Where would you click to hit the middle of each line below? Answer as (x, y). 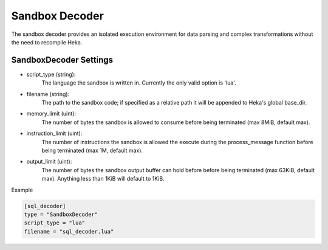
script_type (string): (51, 74)
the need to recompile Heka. (47, 42)
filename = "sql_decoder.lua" (69, 231)
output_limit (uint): (49, 162)
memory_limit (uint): (51, 114)
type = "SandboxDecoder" (61, 214)
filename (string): (48, 94)
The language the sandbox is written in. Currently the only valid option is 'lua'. (139, 83)
